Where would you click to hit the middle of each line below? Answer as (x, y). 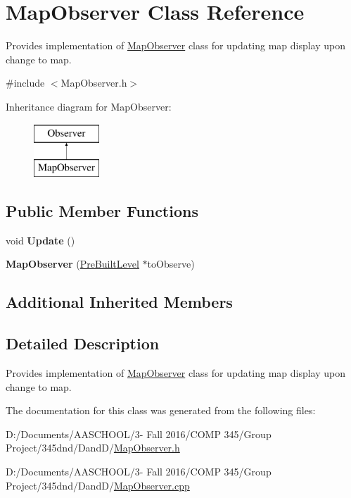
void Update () (40, 240)
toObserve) (171, 264)
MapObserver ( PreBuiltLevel (72, 264)
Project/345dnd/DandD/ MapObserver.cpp (98, 485)
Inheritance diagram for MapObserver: (89, 106)
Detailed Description (83, 343)
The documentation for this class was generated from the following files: (161, 410)
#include (25, 83)
